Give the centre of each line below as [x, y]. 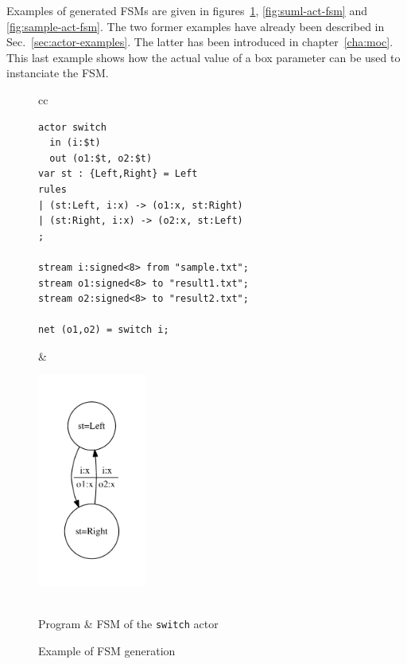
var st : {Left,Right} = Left [118, 174]
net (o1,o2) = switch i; [104, 330]
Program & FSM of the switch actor [128, 624]
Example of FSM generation [107, 650]
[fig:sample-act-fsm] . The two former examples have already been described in [196, 26]
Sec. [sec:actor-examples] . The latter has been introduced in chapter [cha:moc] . [200, 42]
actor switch [72, 127]
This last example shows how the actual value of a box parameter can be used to [203, 57]
